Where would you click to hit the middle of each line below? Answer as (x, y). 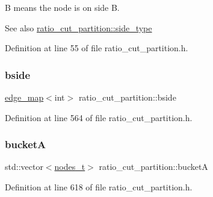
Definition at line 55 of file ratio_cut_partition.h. (97, 48)
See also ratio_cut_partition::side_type (79, 27)
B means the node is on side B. (62, 7)
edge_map (24, 97)
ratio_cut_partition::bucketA (153, 167)
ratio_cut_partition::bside (127, 97)
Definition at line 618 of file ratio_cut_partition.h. (99, 187)
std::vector (24, 167)
